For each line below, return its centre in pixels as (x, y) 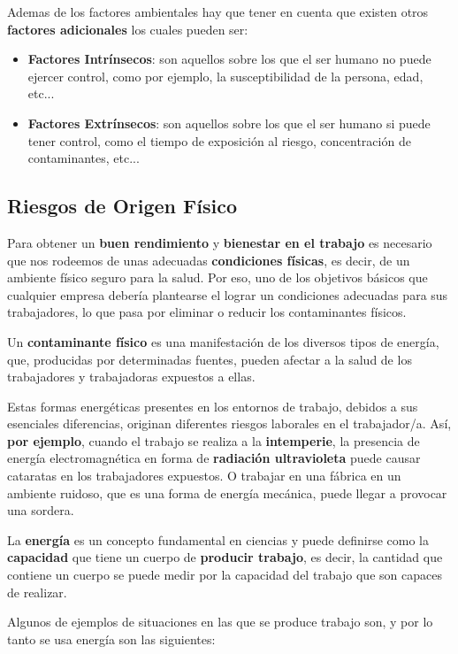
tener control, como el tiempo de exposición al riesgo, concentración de (219, 140)
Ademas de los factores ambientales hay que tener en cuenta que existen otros (218, 12)
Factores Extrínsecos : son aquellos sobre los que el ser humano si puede (229, 123)
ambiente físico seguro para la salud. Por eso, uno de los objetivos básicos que (218, 277)
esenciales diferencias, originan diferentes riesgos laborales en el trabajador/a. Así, (229, 423)
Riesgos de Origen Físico (122, 206)
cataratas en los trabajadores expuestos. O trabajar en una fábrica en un (204, 476)
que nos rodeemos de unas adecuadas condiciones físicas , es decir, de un (209, 260)
